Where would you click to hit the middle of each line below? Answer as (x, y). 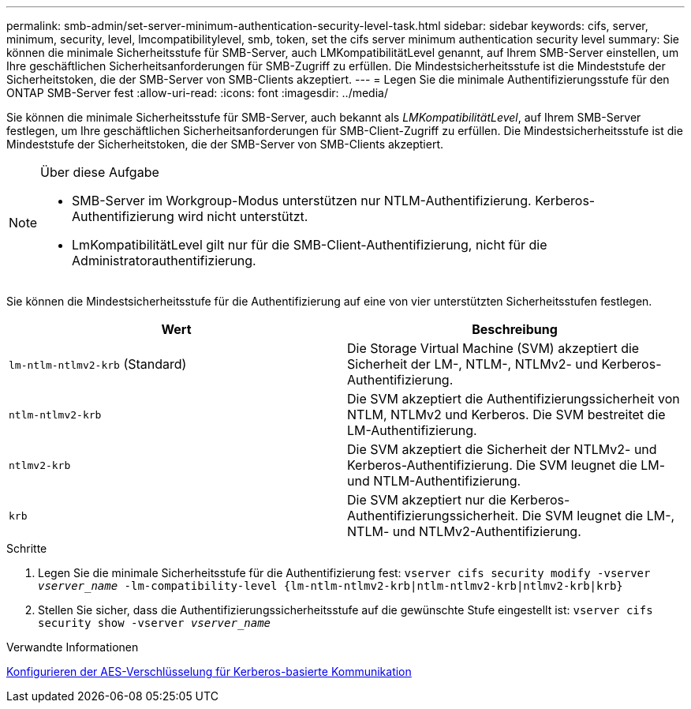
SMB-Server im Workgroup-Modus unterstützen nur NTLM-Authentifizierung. (302, 201)
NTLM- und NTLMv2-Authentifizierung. (464, 531)
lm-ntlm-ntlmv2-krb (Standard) (98, 364)
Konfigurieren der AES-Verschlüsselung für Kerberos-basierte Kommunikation (209, 671)
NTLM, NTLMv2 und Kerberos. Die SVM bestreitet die (506, 415)
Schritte (27, 548)
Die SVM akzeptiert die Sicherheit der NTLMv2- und (502, 449)
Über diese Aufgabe (100, 172)
